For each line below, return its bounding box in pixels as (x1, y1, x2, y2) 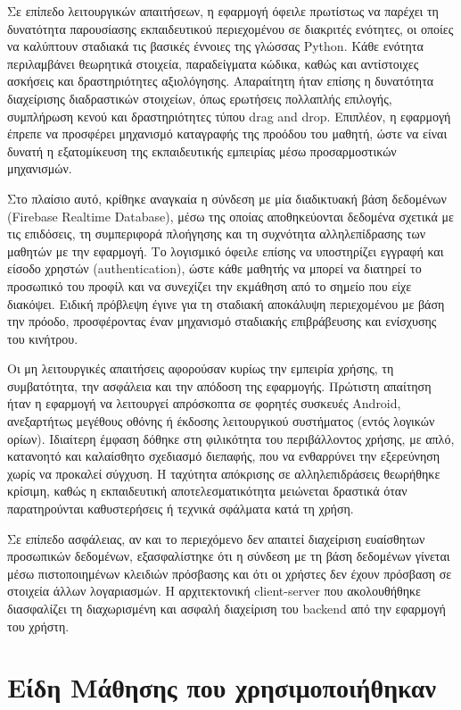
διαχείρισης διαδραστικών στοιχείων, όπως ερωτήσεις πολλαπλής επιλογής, (7, 88, 392, 107)
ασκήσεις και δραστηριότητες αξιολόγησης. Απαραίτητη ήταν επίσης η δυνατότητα (7, 71, 434, 90)
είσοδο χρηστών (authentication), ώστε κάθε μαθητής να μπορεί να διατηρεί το (7, 259, 422, 278)
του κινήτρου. (7, 329, 78, 347)
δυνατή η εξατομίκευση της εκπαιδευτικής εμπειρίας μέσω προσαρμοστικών (7, 141, 397, 160)
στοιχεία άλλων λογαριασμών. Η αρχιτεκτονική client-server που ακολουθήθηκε (7, 581, 422, 600)
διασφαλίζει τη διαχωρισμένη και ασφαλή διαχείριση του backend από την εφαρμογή (7, 599, 446, 617)
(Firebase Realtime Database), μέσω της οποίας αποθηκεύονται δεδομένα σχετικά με (7, 206, 454, 225)
